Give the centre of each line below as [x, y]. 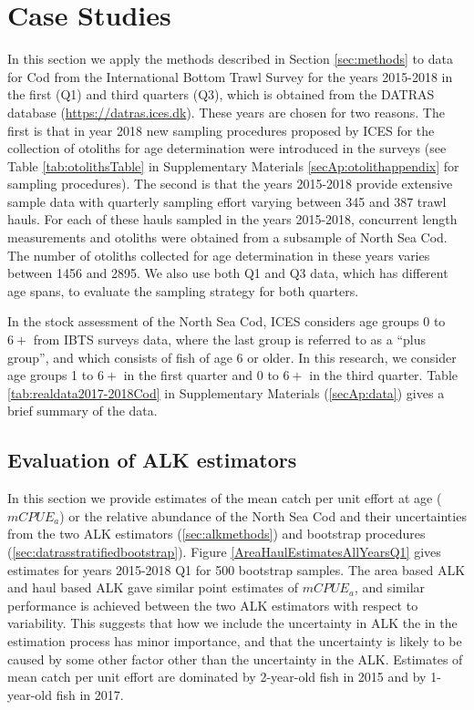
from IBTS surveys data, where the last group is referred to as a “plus [230, 340]
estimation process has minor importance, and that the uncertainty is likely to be [235, 640]
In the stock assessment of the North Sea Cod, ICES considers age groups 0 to [227, 321]
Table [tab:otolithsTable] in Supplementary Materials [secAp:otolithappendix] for [233, 165]
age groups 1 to [51, 375]
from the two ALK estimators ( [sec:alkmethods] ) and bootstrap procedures [216, 534]
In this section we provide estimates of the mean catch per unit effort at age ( [225, 498]
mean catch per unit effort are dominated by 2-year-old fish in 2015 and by [217, 677]
